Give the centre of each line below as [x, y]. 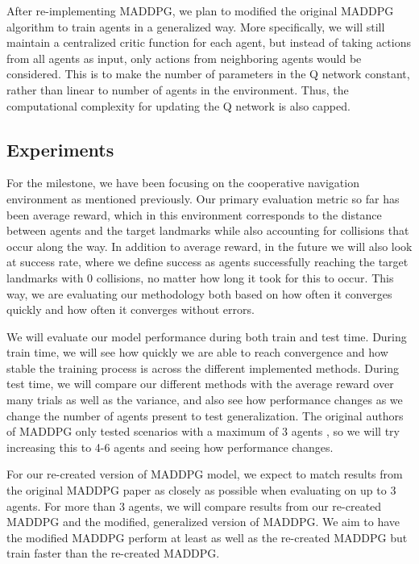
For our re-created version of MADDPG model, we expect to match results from [205, 474]
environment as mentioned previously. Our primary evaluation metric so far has [203, 198]
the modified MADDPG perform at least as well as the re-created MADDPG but [207, 537]
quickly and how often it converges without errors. [131, 309]
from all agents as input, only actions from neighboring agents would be [184, 58]
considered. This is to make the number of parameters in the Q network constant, [208, 74]
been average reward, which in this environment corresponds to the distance [194, 214]
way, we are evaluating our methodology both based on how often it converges [199, 293]
